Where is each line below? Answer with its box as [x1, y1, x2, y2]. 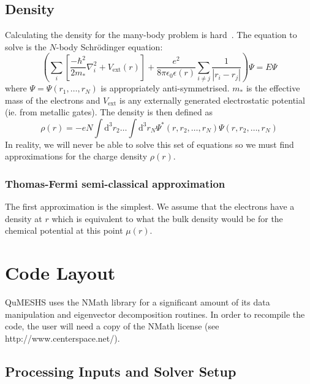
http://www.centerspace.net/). [5, 331, 120, 344]
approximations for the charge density [5, 150, 148, 163]
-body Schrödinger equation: [56, 40, 163, 53]
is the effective [246, 82, 300, 94]
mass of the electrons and [5, 93, 100, 106]
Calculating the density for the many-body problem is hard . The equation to [5, 28, 297, 41]
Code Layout [5, 260, 116, 285]
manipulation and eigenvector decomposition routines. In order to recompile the [5, 307, 305, 320]
